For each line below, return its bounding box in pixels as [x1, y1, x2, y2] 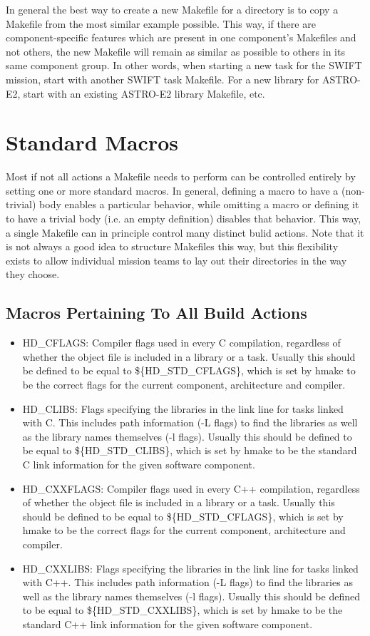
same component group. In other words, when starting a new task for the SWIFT [6, 58, 362, 73]
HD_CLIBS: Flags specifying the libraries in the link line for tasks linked [22, 401, 344, 416]
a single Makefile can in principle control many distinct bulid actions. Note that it [6, 225, 364, 240]
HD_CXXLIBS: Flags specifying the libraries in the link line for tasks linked [22, 560, 359, 575]
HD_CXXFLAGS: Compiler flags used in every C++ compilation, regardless [22, 481, 360, 496]
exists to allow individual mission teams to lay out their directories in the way [6, 252, 347, 267]
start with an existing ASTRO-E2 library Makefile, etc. [24, 86, 265, 101]
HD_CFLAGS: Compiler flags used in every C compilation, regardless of [22, 335, 341, 350]
